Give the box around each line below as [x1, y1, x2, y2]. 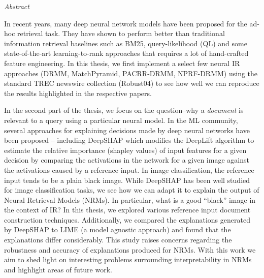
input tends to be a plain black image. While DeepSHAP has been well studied [4, 174, 250, 185]
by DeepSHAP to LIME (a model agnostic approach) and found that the [4, 224, 231, 235]
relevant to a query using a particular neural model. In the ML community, [4, 114, 238, 125]
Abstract [4, 1, 29, 11]
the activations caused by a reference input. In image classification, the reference [4, 164, 254, 175]
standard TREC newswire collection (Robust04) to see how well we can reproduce [4, 78, 259, 88]
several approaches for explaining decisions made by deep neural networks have [4, 125, 250, 135]
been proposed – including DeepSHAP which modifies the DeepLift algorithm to [4, 135, 254, 145]
